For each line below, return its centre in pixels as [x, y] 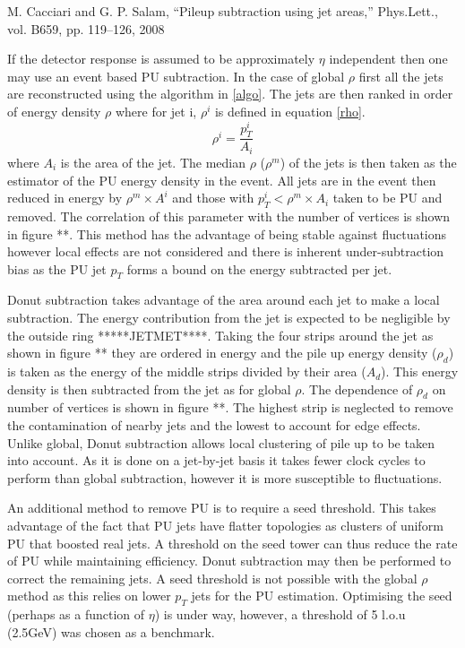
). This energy [420, 372]
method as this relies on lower [89, 596]
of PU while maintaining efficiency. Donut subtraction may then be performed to [229, 561]
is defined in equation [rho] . [290, 111]
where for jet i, [156, 111]
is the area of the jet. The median [153, 162]
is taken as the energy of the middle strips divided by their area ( [187, 372]
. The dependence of [357, 389]
